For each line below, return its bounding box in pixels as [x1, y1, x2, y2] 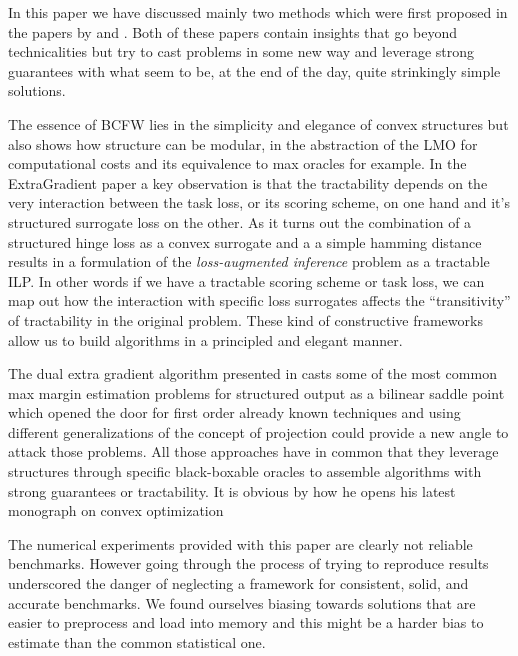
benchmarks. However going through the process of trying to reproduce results [8, 553, 489, 574]
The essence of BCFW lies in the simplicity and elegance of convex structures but [8, 113, 509, 134]
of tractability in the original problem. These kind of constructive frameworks [8, 309, 483, 330]
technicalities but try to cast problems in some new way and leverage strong [8, 41, 474, 62]
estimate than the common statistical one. [8, 631, 266, 652]
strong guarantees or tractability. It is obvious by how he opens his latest [8, 480, 456, 501]
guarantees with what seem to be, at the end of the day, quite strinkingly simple [8, 60, 501, 81]
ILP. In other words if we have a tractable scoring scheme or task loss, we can [8, 270, 485, 291]
